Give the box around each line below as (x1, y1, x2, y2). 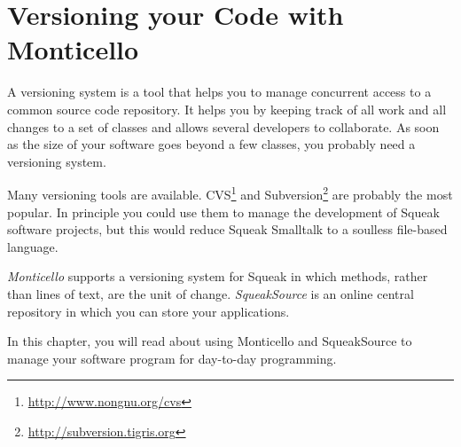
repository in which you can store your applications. (7, 302, 290, 320)
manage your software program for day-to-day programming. (7, 349, 337, 367)
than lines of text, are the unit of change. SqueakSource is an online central (7, 284, 414, 302)
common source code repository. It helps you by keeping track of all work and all (7, 99, 447, 118)
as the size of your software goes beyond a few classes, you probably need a (7, 135, 416, 153)
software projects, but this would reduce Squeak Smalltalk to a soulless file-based (7, 220, 448, 239)
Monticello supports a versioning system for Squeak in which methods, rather (7, 267, 428, 286)
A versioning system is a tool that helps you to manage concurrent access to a (7, 82, 432, 101)
